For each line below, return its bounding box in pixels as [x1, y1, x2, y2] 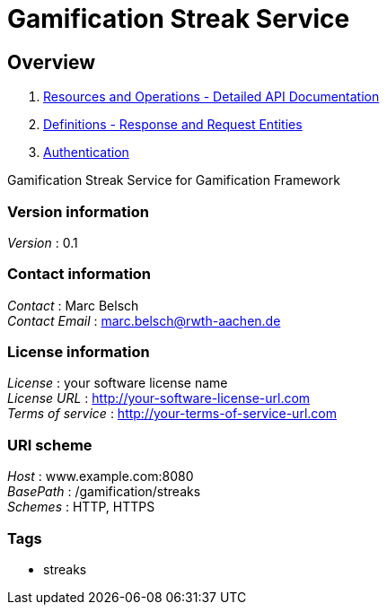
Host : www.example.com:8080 [7, 468, 194, 485]
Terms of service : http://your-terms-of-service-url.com [7, 406, 337, 422]
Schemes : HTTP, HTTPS [7, 499, 155, 515]
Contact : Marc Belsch [7, 297, 139, 313]
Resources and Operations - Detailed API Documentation [43, 89, 380, 105]
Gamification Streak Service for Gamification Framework [7, 172, 340, 188]
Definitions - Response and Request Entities [43, 117, 303, 133]
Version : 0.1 [7, 234, 78, 250]
